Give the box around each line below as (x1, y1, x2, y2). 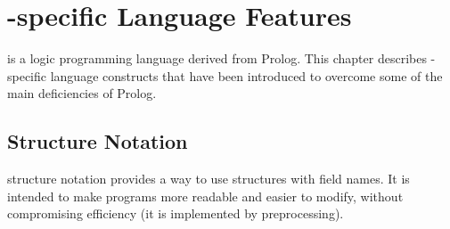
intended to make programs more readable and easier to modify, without (7, 186, 404, 205)
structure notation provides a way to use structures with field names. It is (7, 169, 410, 188)
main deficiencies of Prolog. (7, 84, 157, 102)
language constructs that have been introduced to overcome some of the (50, 66, 443, 85)
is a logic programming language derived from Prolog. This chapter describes (7, 49, 427, 68)
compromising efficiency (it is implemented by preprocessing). (7, 204, 344, 223)
